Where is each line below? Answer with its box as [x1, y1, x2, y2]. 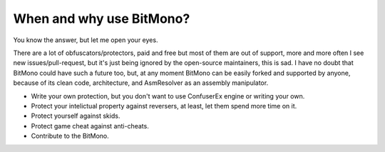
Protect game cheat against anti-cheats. [31, 121, 149, 130]
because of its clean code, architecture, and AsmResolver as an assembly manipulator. [13, 78, 269, 87]
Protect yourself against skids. [31, 111, 120, 121]
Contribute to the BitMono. [31, 132, 110, 141]
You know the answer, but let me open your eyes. [13, 36, 158, 44]
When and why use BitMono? [13, 11, 190, 26]
